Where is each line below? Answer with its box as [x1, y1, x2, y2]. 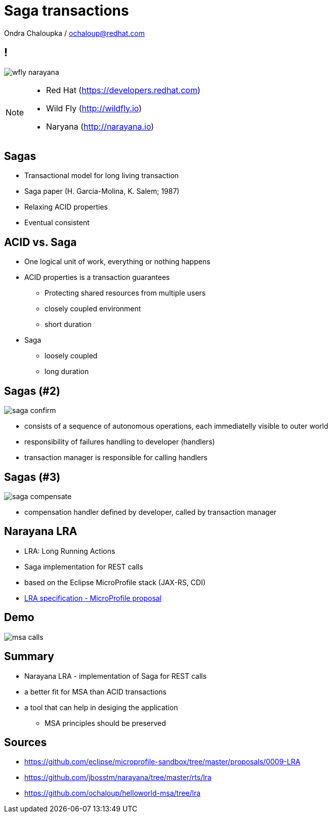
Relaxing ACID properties [24, 202, 108, 212]
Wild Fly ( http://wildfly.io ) [46, 103, 142, 113]
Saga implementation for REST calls [24, 562, 143, 571]
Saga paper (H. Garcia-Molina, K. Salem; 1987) [24, 187, 180, 196]
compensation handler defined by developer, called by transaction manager [24, 507, 277, 516]
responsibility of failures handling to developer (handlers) [24, 437, 215, 446]
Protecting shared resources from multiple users [45, 289, 206, 298]
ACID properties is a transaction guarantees [24, 273, 170, 282]
